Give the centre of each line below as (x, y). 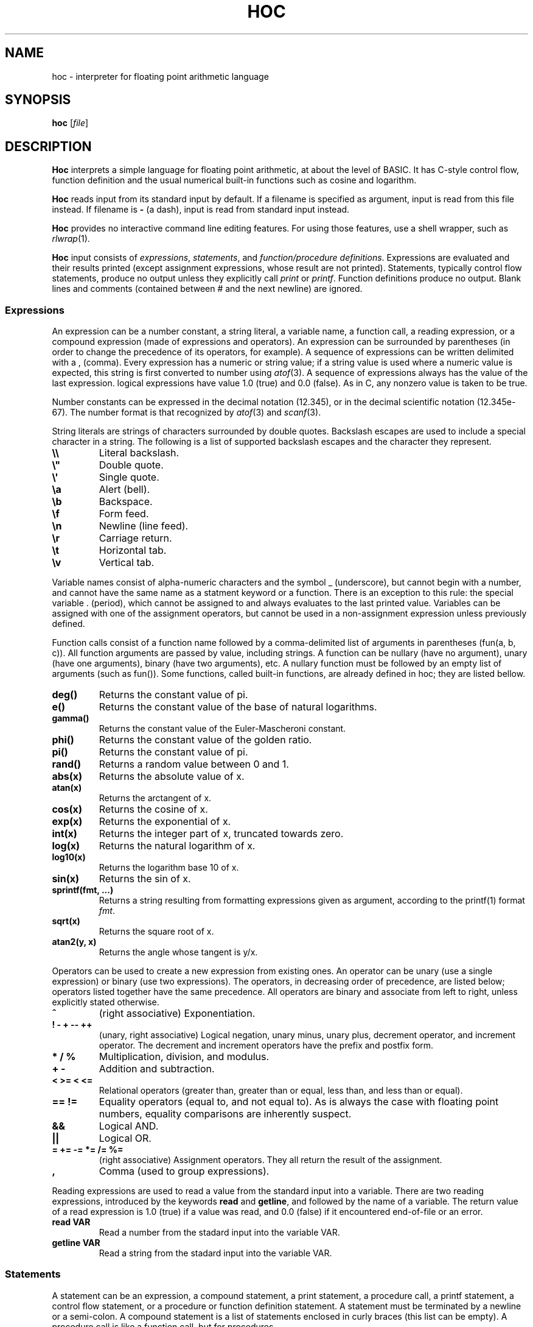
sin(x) (65, 879)
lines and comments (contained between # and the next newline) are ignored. (207, 289)
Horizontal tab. (133, 550)
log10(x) (69, 857)
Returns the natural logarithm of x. (177, 846)
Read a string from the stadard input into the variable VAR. (215, 1253)
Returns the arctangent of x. (155, 798)
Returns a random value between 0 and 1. (194, 764)
